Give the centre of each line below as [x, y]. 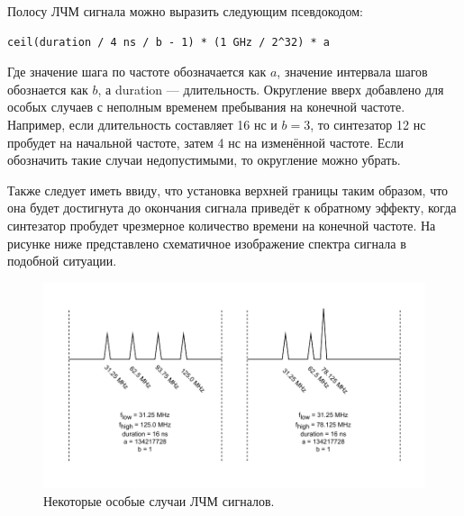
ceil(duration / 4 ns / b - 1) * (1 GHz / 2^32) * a [168, 42]
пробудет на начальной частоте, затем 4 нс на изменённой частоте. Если [206, 142]
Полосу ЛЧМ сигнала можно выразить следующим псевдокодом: [185, 11]
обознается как [48, 89]
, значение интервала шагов [352, 72]
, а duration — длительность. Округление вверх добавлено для [271, 89]
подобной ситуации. [62, 261]
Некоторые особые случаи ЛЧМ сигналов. [159, 500]
